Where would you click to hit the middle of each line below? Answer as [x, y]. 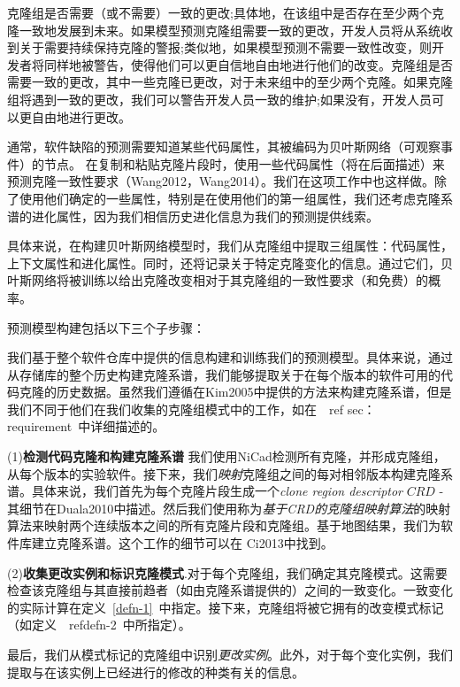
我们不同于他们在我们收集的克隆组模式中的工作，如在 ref [175, 409]
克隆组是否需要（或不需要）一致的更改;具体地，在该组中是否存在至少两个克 [226, 12]
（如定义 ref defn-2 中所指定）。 [99, 625]
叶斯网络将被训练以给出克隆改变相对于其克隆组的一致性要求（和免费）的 [218, 280]
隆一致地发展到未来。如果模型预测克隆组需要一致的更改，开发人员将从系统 [224, 30]
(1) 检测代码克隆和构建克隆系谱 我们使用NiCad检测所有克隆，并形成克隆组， [226, 456]
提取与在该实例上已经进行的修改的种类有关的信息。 [156, 672]
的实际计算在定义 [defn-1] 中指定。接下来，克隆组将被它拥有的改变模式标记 [226, 607]
